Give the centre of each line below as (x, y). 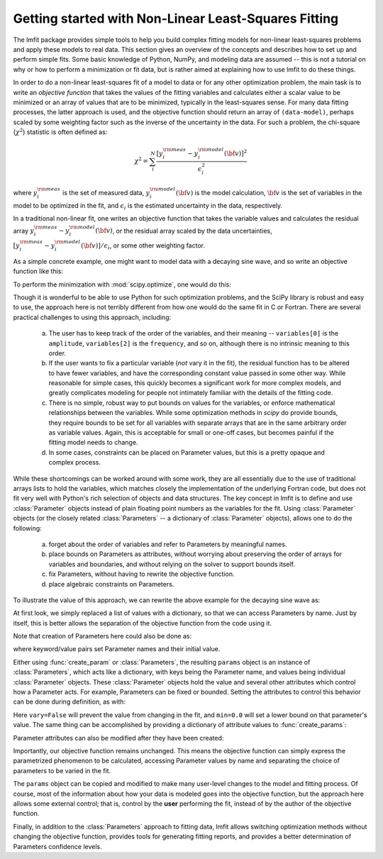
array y (24, 231)
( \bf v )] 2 (235, 153)
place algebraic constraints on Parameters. (111, 584)
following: (27, 528)
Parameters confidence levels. (57, 846)
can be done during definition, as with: (70, 702)
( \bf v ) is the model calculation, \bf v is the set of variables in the (269, 193)
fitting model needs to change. (93, 443)
